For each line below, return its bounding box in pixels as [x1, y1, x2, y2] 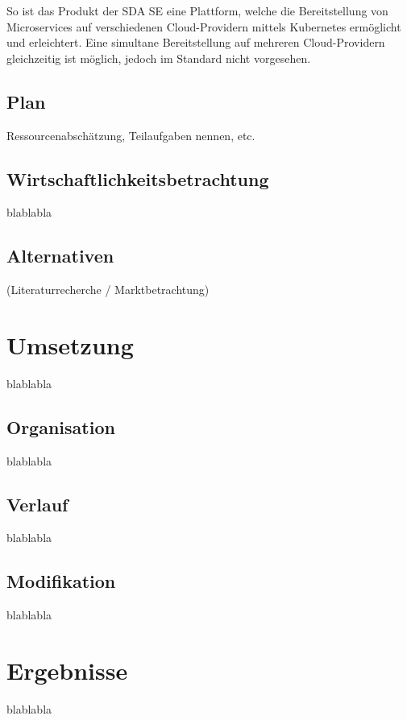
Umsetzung [6, 328, 134, 361]
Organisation [6, 414, 115, 439]
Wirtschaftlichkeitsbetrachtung [6, 166, 269, 191]
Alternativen [6, 243, 114, 268]
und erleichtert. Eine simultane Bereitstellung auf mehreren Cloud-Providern [6, 34, 385, 51]
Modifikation [6, 569, 116, 594]
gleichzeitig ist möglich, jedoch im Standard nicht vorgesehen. [6, 49, 311, 66]
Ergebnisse [6, 654, 128, 687]
